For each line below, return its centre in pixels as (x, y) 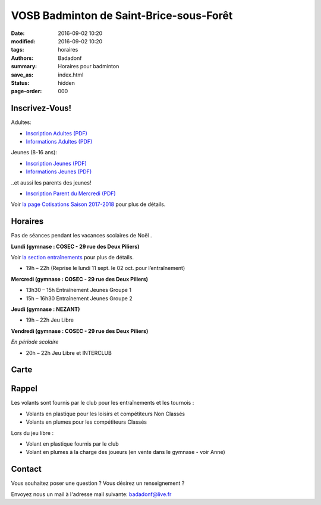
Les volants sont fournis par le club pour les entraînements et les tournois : (103, 403)
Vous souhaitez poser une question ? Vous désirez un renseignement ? (98, 483)
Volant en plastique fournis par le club (72, 444)
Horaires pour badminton (89, 66)
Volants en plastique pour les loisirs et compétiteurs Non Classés (106, 414)
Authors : (22, 58)
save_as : (22, 75)
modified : (23, 41)
